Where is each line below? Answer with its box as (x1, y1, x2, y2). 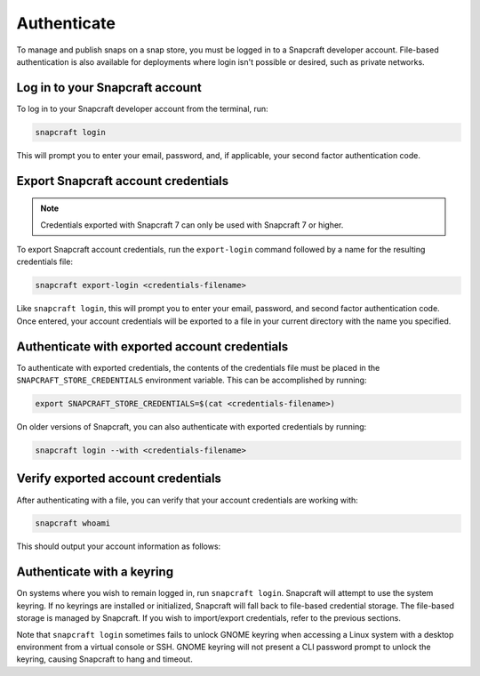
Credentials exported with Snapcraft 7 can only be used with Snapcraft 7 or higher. (40, 219, 344, 230)
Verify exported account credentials (16, 471, 222, 487)
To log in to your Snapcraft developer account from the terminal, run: (16, 103, 268, 114)
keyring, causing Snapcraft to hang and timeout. (16, 654, 193, 664)
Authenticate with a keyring (16, 565, 173, 580)
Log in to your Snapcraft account (16, 80, 202, 95)
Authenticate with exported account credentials (16, 339, 289, 354)
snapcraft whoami (35, 519, 111, 528)
